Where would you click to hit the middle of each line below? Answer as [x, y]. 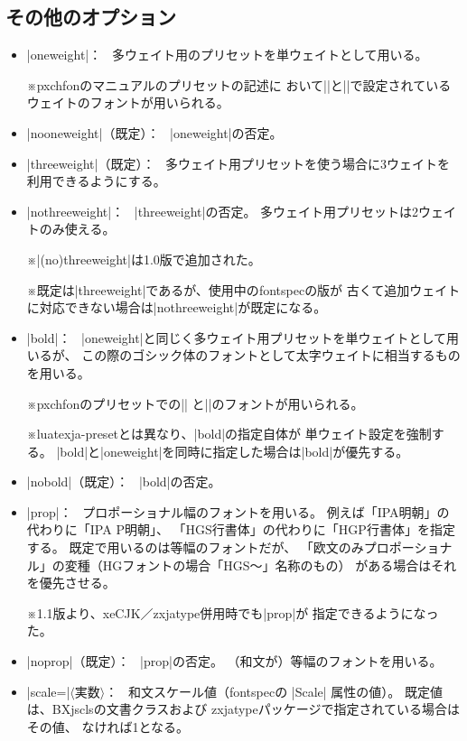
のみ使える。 [77, 229]
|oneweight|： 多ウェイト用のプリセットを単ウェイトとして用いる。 [227, 55]
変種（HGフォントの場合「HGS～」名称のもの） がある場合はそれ [261, 565]
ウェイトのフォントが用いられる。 [128, 102]
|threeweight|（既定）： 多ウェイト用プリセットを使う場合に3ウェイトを [238, 163]
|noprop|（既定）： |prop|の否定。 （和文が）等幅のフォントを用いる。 [234, 661]
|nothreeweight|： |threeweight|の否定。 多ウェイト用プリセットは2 [223, 211]
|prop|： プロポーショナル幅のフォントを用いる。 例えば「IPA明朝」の [238, 511]
